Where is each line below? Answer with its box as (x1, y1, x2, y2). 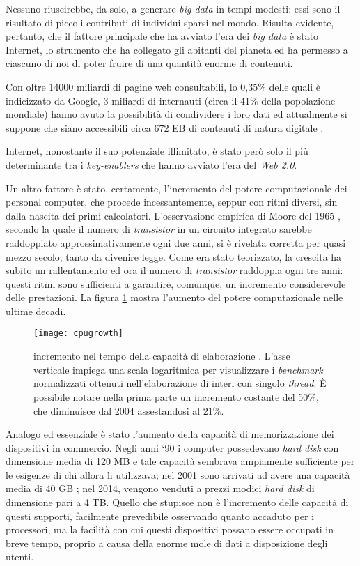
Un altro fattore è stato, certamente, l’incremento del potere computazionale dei (6, 181, 347, 195)
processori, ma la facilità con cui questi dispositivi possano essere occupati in (6, 522, 334, 537)
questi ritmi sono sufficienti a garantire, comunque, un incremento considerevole (6, 276, 346, 291)
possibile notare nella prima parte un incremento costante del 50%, (33, 389, 319, 404)
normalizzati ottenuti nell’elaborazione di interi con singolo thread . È (33, 376, 327, 390)
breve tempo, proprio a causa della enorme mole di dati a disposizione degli (6, 535, 328, 550)
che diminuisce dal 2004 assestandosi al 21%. (33, 403, 224, 418)
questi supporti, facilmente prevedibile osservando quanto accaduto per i (6, 508, 315, 523)
